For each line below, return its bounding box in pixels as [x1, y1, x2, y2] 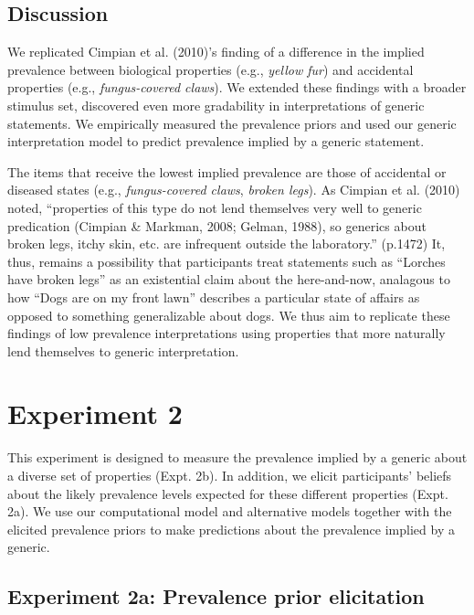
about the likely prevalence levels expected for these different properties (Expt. [7, 483, 448, 503]
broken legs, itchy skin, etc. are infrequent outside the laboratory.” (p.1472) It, [7, 234, 446, 253]
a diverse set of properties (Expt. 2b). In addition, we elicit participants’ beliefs [7, 466, 452, 485]
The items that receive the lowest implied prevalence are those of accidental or [7, 162, 447, 181]
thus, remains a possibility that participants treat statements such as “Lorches [7, 251, 446, 270]
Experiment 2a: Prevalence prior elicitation [7, 582, 425, 610]
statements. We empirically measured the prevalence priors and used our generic [7, 113, 457, 133]
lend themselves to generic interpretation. [7, 341, 239, 360]
